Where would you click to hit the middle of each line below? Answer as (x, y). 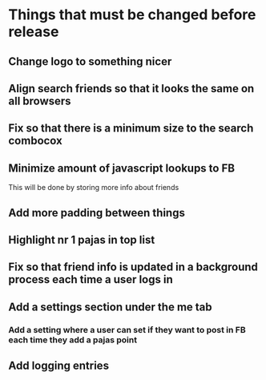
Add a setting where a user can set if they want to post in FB (127, 329)
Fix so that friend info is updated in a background (133, 267)
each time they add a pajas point (73, 340)
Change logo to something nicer (90, 61)
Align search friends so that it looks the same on (131, 89)
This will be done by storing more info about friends (94, 188)
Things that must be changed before (132, 15)
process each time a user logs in (91, 279)
